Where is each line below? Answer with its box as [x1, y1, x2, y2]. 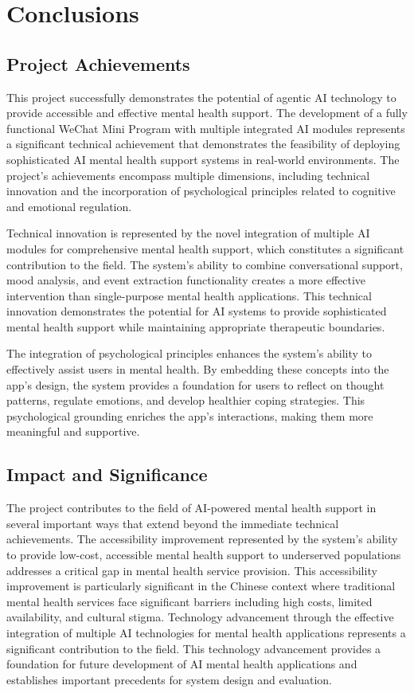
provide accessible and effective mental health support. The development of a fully [6, 104, 408, 121]
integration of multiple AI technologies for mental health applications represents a [6, 624, 406, 640]
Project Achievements [6, 51, 190, 76]
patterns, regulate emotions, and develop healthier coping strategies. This [6, 392, 365, 409]
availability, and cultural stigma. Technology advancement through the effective [6, 609, 394, 625]
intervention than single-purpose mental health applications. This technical [6, 287, 372, 303]
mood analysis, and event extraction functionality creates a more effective [6, 272, 366, 288]
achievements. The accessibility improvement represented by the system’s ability [6, 531, 398, 547]
